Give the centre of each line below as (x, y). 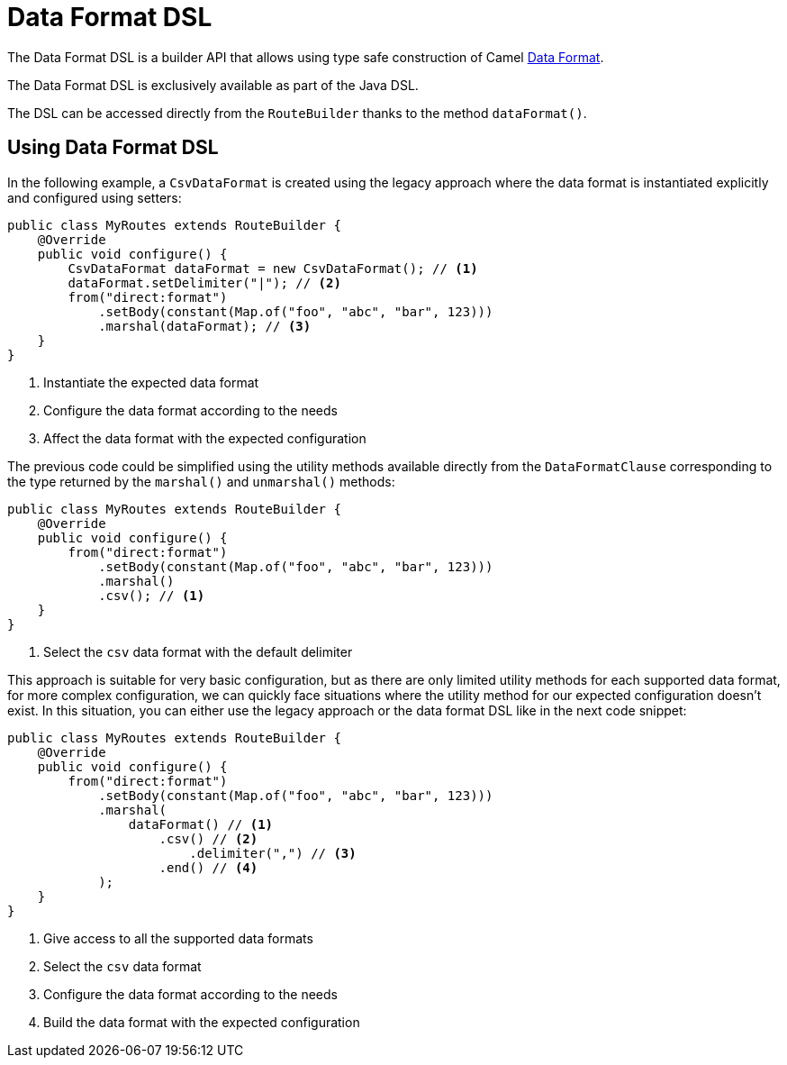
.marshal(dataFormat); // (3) (205, 326)
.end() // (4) (208, 867)
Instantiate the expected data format (151, 382)
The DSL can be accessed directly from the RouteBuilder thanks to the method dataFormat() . (297, 113)
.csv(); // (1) (152, 595)
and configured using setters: (95, 197)
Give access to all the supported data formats (178, 938)
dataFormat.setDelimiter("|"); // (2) (204, 282)
